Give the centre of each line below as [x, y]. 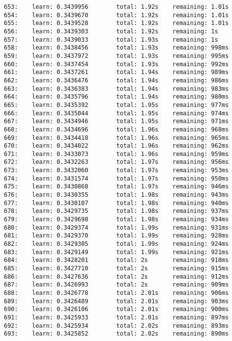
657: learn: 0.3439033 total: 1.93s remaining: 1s [111, 39]
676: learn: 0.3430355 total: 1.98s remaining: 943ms [116, 195]
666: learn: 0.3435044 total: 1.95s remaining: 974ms [116, 113]
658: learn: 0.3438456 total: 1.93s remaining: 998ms [116, 48]
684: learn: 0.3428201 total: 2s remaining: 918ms [116, 260]
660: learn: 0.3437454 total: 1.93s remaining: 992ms [116, 64]
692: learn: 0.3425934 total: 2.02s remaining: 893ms [116, 326]
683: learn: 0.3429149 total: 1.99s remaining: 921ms [116, 252]
